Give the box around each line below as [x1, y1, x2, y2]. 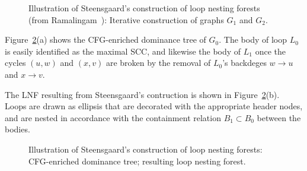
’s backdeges [222, 56, 267, 69]
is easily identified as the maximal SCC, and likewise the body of [5, 45, 241, 57]
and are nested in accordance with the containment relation [5, 111, 221, 123]
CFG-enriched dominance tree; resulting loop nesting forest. [28, 154, 246, 167]
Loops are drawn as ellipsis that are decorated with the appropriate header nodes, [5, 100, 303, 112]
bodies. [5, 123, 30, 135]
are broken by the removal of [105, 56, 211, 69]
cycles [5, 56, 26, 69]
